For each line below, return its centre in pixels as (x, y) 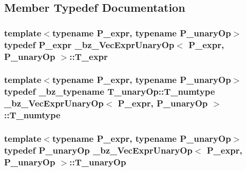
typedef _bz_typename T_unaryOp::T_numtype (110, 91)
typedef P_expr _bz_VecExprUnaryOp (89, 44)
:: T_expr (89, 56)
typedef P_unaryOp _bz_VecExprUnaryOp (98, 150)
